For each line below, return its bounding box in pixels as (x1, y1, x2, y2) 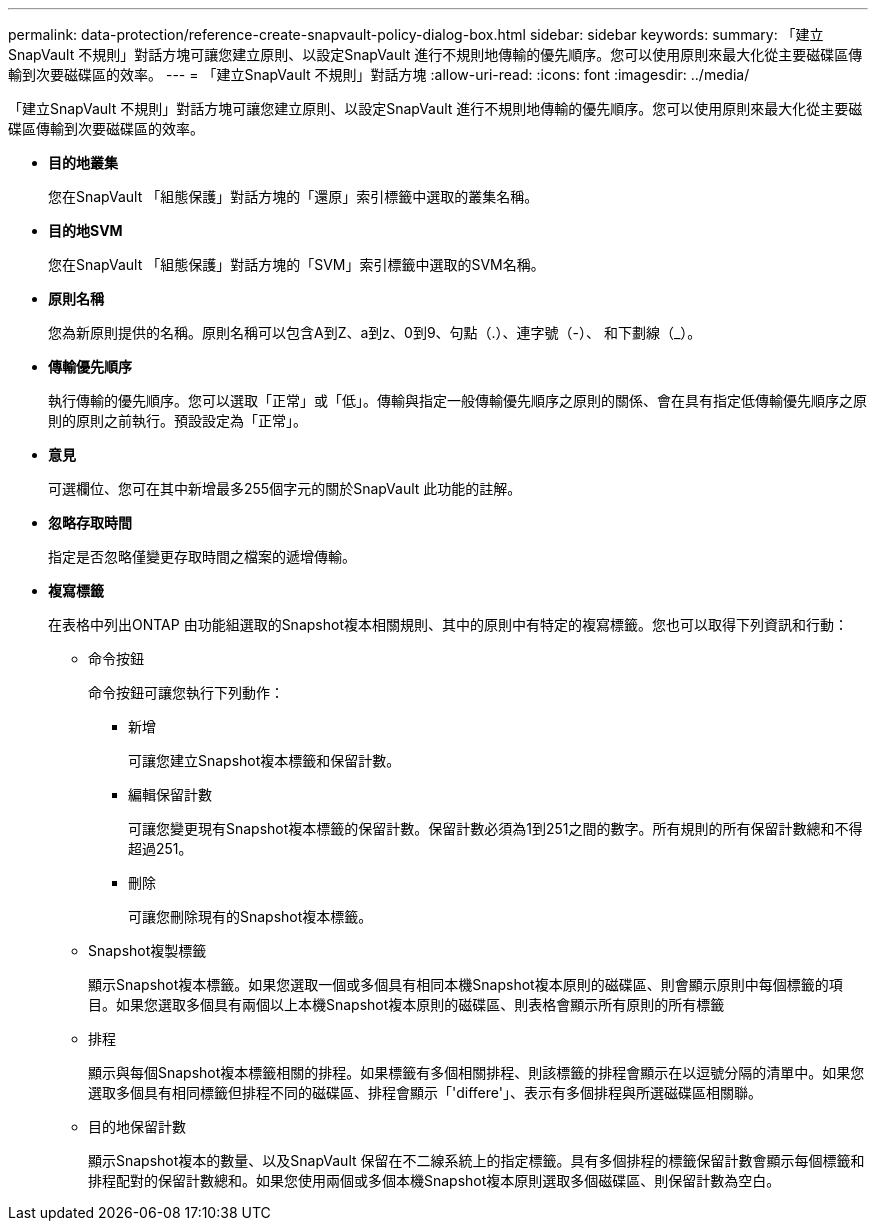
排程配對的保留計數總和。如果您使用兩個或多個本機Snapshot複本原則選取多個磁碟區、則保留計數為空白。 (88, 1172, 781, 1189)
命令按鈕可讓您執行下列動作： (88, 684, 284, 701)
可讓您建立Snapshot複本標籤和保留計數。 (128, 752, 401, 769)
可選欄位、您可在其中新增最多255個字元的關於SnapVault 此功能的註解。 (48, 480, 522, 497)
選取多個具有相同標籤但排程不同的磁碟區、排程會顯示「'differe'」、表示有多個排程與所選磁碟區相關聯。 (88, 1084, 762, 1101)
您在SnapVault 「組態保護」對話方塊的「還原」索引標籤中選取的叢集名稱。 (48, 188, 539, 205)
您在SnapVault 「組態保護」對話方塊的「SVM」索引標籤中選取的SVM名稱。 (48, 256, 545, 273)
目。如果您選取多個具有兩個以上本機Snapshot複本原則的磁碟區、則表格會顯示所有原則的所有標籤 (88, 996, 725, 1013)
